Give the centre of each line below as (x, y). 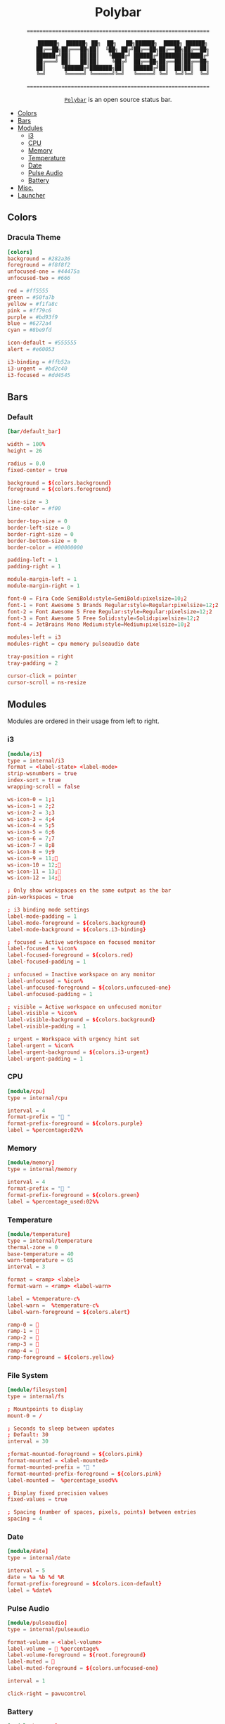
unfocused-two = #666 (39, 279)
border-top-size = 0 (38, 521)
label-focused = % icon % (42, 949)
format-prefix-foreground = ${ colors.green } (73, 1195)
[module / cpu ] (26, 1091)
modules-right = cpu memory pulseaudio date (73, 644)
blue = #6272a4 (30, 324)
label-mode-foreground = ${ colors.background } (77, 923)
